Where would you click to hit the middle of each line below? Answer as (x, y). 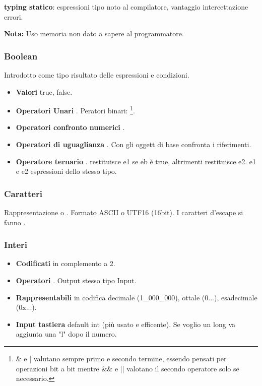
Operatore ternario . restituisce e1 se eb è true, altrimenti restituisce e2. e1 (136, 161)
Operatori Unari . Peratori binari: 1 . (75, 110)
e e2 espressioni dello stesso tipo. (66, 171)
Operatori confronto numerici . (70, 127)
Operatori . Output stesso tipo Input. (76, 280)
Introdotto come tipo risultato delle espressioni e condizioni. (97, 75)
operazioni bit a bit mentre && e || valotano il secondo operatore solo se (127, 368)
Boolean (21, 56)
